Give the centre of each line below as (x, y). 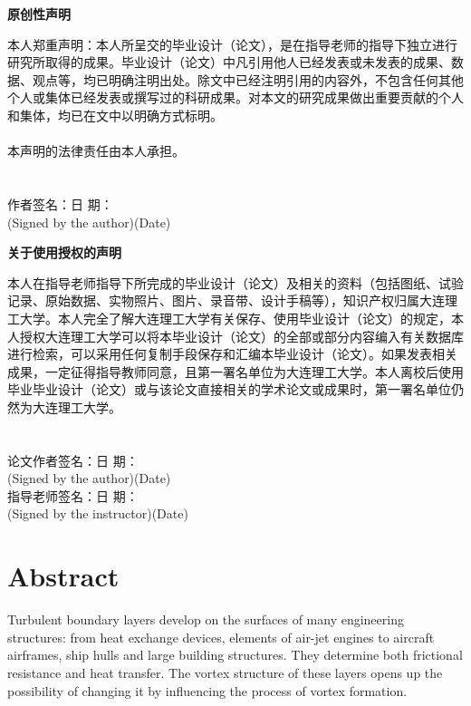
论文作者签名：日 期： (73, 460)
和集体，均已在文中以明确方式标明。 (115, 115)
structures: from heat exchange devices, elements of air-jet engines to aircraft (221, 637)
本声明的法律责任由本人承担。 (96, 151)
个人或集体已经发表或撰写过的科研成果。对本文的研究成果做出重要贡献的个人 (235, 97)
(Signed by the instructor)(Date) (98, 513)
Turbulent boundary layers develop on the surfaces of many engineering (206, 619)
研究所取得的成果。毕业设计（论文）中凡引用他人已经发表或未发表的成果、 (229, 62)
